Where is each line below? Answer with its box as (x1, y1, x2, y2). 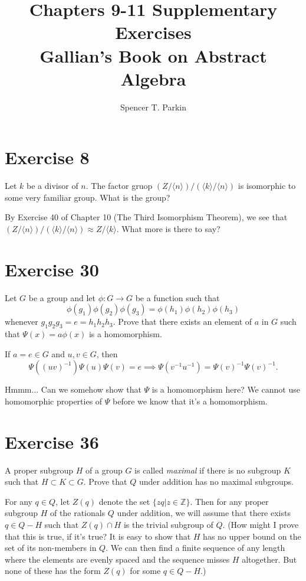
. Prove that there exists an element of (113, 315, 252, 328)
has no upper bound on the (203, 530, 301, 542)
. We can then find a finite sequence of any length (106, 541, 285, 554)
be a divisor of (27, 179, 78, 192)
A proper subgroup (5, 464, 74, 476)
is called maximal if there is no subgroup (134, 464, 281, 476)
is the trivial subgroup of (123, 518, 213, 530)
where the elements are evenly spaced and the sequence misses (5, 553, 230, 565)
